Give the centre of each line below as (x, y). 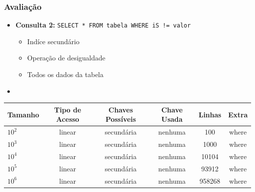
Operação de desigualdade (66, 58)
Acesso (68, 119)
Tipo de (68, 109)
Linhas (210, 114)
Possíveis (121, 119)
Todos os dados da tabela (65, 74)
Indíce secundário (53, 41)
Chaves (121, 109)
